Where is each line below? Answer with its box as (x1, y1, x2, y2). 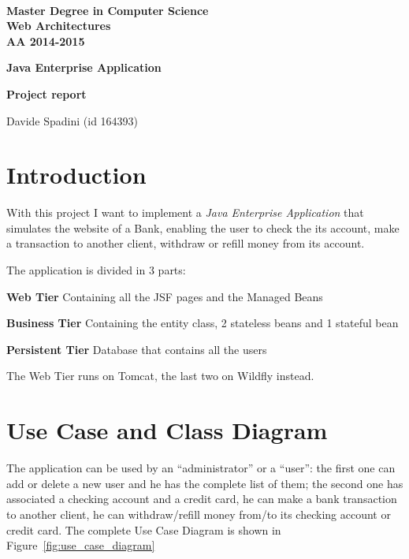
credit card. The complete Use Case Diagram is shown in (6, 521, 281, 538)
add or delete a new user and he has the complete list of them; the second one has (6, 475, 403, 491)
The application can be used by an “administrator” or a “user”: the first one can (6, 460, 396, 476)
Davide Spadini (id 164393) (6, 112, 139, 129)
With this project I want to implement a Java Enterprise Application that (6, 204, 364, 221)
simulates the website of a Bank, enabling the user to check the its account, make (6, 219, 400, 236)
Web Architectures (6, 17, 111, 34)
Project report (6, 85, 87, 102)
